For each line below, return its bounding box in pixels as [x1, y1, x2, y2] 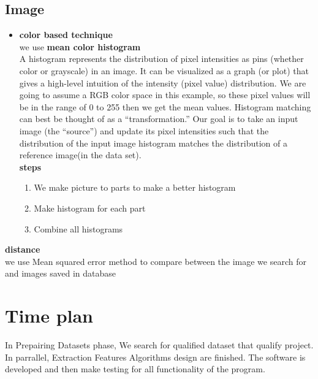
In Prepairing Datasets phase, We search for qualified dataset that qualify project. [5, 339, 314, 351]
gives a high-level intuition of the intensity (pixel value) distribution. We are [19, 76, 306, 89]
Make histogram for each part [34, 201, 146, 214]
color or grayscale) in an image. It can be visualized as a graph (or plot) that [19, 64, 309, 77]
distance [5, 243, 40, 256]
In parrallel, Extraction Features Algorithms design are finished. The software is [5, 350, 306, 363]
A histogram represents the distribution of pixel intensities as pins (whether [19, 52, 304, 65]
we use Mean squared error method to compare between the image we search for [5, 255, 306, 267]
